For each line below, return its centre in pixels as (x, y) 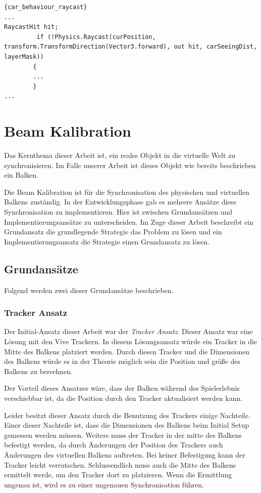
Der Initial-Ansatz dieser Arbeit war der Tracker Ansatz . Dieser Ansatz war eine (128, 331)
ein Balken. (21, 175)
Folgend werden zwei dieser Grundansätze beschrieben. (89, 290)
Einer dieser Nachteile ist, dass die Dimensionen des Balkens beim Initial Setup (127, 425)
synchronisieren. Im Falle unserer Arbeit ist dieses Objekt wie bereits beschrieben (130, 165)
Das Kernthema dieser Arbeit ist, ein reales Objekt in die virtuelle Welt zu (120, 155)
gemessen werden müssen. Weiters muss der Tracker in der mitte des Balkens (123, 435)
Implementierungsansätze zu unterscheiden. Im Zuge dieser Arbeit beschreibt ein (129, 221)
